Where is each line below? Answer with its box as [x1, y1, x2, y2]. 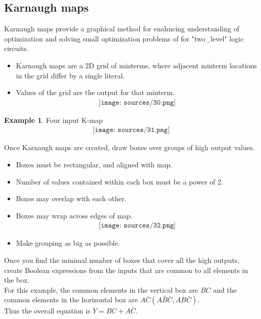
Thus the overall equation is [4, 305, 90, 316]
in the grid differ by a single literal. [16, 70, 125, 80]
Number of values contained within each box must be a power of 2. [16, 176, 223, 187]
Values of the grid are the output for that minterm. [16, 87, 175, 98]
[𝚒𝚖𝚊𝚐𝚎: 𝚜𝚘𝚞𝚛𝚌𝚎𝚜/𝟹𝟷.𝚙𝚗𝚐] [92, 126, 170, 134]
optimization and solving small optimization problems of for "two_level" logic [4, 33, 244, 43]
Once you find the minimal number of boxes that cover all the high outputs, [4, 255, 240, 265]
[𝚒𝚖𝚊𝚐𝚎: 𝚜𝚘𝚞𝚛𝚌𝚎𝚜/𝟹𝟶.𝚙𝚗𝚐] [98, 99, 176, 106]
